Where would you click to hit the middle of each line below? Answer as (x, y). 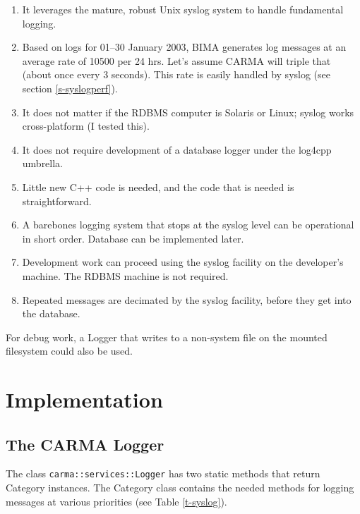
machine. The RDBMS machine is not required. (125, 275)
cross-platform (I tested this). (86, 126)
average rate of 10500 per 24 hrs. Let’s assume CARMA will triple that (176, 60)
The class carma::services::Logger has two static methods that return (163, 473)
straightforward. (57, 201)
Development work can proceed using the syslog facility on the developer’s (183, 262)
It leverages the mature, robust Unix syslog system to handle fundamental (183, 9)
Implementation (84, 399)
